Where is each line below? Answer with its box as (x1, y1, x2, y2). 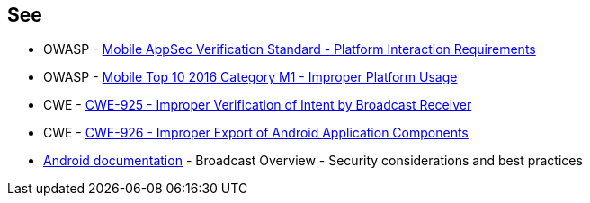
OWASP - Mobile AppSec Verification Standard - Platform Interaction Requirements (43, 41, 536, 57)
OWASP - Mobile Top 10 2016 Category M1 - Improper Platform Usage (43, 69, 458, 85)
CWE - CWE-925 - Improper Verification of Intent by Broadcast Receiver (43, 97, 472, 113)
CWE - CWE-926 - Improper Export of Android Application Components (43, 125, 469, 141)
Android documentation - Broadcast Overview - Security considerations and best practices (43, 153, 583, 169)
